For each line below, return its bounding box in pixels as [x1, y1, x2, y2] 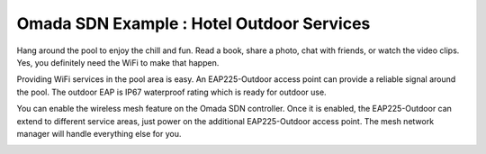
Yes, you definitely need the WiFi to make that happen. [16, 57, 220, 68]
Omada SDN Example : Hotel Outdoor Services [16, 14, 371, 33]
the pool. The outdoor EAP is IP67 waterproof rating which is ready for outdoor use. [16, 86, 328, 97]
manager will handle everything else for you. [16, 128, 182, 139]
